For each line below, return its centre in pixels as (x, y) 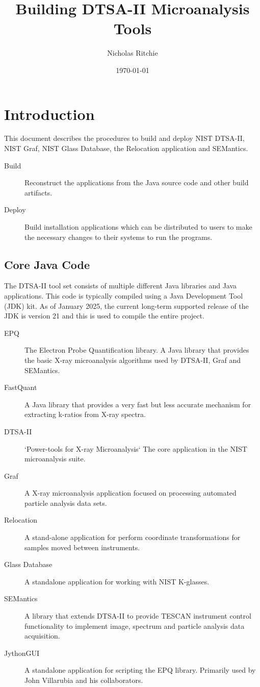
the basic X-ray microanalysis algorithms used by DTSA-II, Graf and (133, 360)
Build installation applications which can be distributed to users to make (138, 227)
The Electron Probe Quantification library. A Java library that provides (137, 350)
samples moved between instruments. (82, 547)
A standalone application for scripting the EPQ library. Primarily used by (140, 670)
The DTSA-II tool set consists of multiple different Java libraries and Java (121, 286)
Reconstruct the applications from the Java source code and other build (137, 182)
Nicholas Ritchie (133, 53)
